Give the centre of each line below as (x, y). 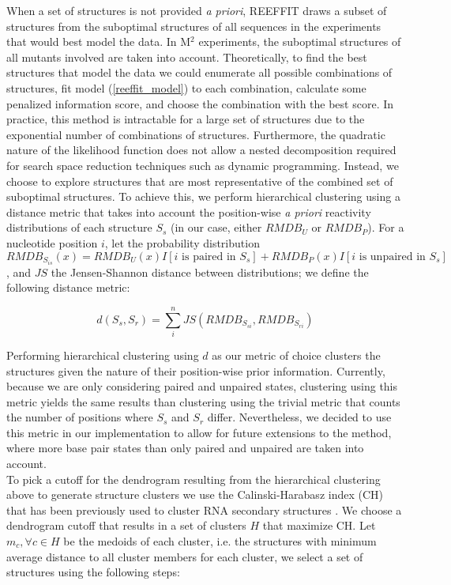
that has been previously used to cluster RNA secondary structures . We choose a (204, 510)
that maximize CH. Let (319, 525)
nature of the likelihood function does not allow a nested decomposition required (201, 150)
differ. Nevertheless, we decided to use (299, 417)
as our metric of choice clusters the (296, 355)
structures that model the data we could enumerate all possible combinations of (199, 72)
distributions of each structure (79, 227)
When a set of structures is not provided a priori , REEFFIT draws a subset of (197, 10)
